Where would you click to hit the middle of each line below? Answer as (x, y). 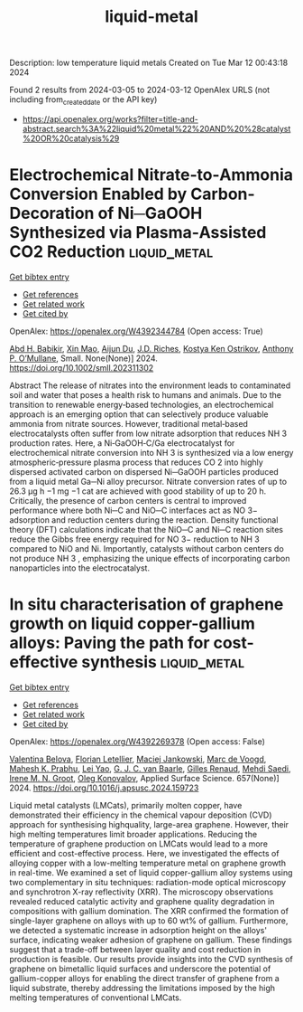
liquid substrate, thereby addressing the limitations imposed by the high (142, 988)
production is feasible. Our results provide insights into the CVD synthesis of (151, 959)
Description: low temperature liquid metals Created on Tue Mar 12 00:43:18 (149, 63)
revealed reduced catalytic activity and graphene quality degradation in (142, 901)
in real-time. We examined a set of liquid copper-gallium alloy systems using (151, 872)
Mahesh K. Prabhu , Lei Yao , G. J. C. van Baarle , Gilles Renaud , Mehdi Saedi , (150, 768)
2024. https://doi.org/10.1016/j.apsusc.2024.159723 (104, 788)
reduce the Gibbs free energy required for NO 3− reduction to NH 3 (134, 539)
